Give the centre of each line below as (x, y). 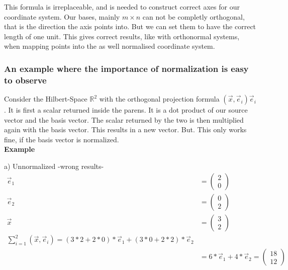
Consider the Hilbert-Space (46, 99)
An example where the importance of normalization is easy (126, 68)
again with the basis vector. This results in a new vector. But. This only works (125, 129)
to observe (25, 80)
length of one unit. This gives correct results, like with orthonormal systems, (122, 36)
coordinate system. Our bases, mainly (62, 16)
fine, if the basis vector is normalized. (62, 139)
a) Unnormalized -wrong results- (54, 166)
